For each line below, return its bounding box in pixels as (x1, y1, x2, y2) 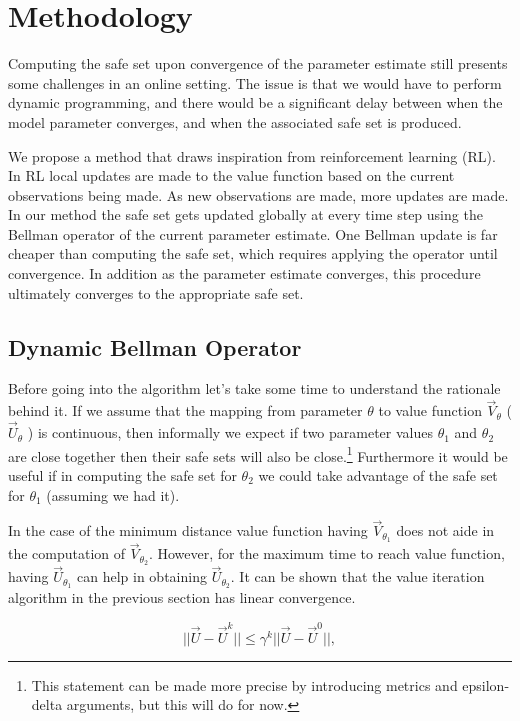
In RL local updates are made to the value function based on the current (8, 165, 455, 186)
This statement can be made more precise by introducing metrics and (31, 674, 458, 695)
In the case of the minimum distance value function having (8, 520, 368, 541)
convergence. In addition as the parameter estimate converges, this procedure (8, 263, 481, 284)
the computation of (8, 543, 126, 564)
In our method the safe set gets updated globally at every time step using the (8, 204, 483, 225)
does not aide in (396, 520, 495, 541)
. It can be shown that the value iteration (230, 566, 485, 587)
